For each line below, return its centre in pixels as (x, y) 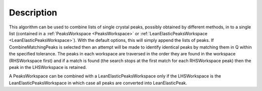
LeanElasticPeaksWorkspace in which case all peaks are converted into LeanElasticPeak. (98, 83)
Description (33, 13)
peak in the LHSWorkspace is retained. (48, 67)
